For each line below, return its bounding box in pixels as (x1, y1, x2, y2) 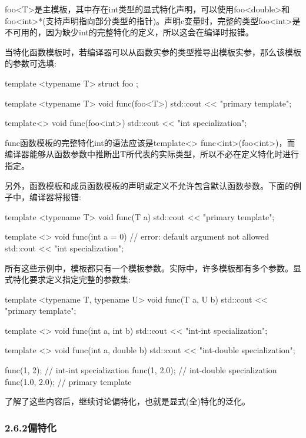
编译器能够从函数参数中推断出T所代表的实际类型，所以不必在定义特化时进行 (5, 148, 300, 160)
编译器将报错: (29, 191, 81, 203)
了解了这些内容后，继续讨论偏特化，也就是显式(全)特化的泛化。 (5, 395, 250, 407)
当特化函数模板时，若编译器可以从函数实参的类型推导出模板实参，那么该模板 (5, 45, 301, 58)
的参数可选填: (5, 57, 56, 69)
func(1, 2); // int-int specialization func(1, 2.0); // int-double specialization (5, 364, 277, 376)
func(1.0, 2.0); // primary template (5, 375, 132, 387)
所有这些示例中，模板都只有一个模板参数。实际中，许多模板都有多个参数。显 (5, 261, 301, 274)
